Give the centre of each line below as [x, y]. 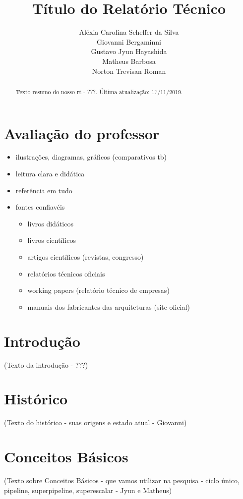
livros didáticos [50, 223]
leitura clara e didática [50, 174]
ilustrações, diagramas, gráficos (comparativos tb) [91, 157]
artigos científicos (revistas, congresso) [86, 257]
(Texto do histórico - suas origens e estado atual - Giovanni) [95, 422]
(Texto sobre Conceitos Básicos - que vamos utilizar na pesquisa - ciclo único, [122, 480]
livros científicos [52, 240]
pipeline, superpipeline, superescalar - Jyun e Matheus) [88, 490]
